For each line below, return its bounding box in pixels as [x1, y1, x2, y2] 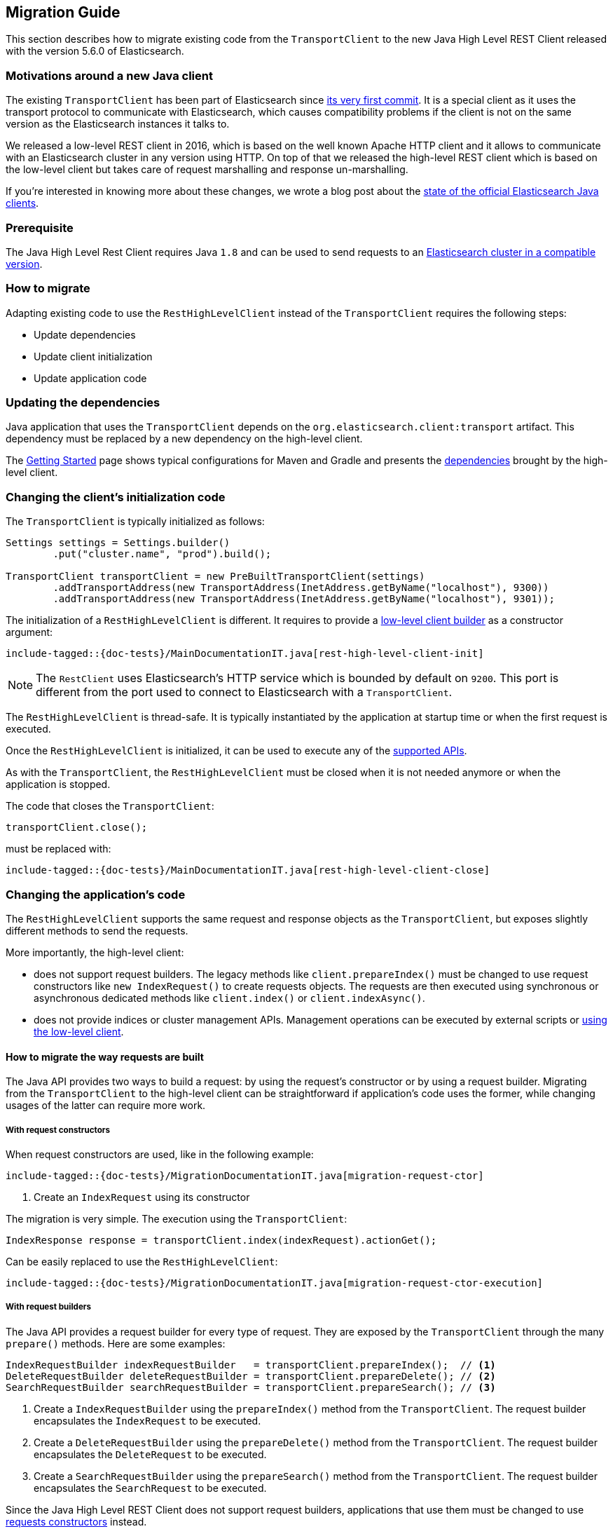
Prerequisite [6, 220, 74, 235]
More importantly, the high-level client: [6, 946, 184, 958]
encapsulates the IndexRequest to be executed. [34, 1414, 261, 1427]
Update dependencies [34, 328, 136, 341]
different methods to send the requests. [6, 924, 188, 937]
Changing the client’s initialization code [6, 489, 226, 504]
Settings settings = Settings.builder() [6, 537, 230, 549]
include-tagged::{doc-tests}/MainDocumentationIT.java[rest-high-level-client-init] [6, 648, 484, 660]
